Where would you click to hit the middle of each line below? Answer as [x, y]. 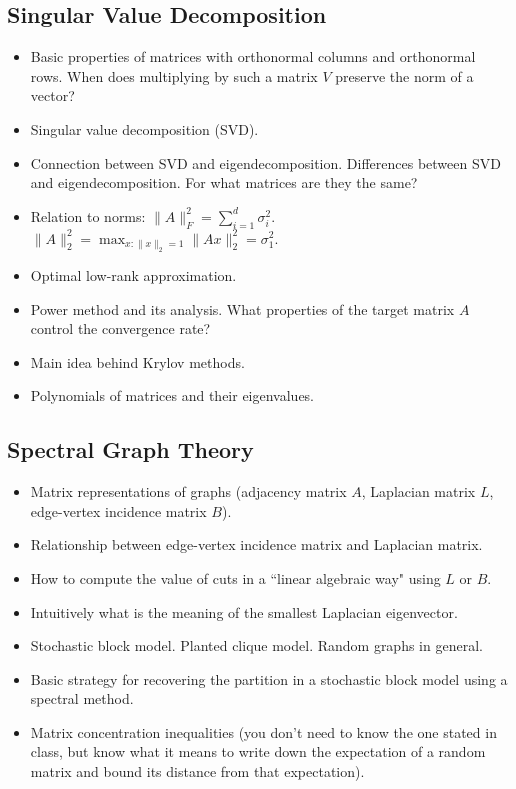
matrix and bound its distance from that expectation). [197, 771]
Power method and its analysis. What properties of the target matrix [242, 308]
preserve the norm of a [404, 75]
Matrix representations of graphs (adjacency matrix [188, 491]
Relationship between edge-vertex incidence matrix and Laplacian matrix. [256, 544]
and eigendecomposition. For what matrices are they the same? [224, 182]
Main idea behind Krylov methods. [137, 361]
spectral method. [82, 698]
